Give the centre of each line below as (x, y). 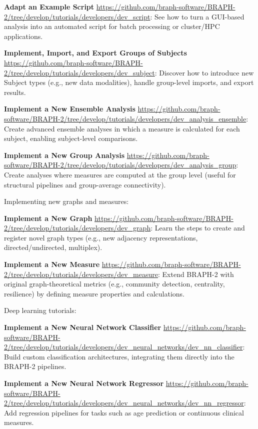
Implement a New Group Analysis (64, 155)
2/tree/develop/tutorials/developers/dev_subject (79, 72)
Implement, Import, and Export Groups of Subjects (95, 53)
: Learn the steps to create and (198, 228)
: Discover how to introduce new (204, 72)
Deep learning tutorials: (40, 310)
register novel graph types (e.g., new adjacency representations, (101, 237)
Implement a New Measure (52, 264)
